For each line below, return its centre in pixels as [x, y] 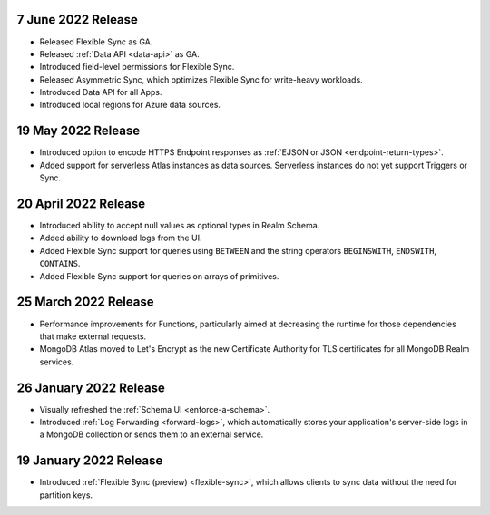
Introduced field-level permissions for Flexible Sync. [137, 67]
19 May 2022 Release [78, 131]
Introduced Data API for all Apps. [101, 92]
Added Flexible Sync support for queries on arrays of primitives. [159, 276]
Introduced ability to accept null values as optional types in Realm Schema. [180, 226]
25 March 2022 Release [85, 302]
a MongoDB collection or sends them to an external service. [152, 434]
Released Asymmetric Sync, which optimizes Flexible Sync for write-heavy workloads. [201, 79]
